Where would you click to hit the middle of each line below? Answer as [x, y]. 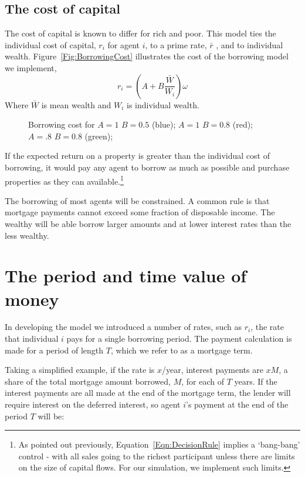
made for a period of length [54, 350]
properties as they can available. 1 [64, 180]
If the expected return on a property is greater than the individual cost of [137, 156]
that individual [32, 338]
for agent [123, 44]
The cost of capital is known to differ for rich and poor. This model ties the [140, 33]
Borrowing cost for [62, 124]
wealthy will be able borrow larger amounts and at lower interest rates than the [148, 223]
